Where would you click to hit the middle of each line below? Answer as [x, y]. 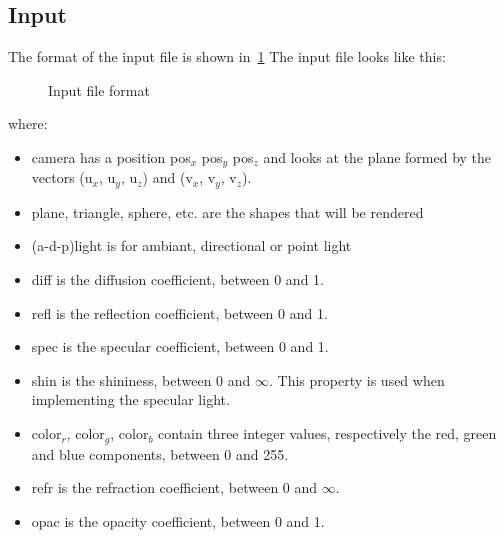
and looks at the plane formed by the [377, 156]
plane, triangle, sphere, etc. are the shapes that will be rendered [227, 211]
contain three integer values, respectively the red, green [327, 433]
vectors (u [62, 177]
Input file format [99, 89]
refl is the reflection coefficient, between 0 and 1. [179, 312]
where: [28, 123]
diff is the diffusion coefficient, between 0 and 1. [177, 279]
